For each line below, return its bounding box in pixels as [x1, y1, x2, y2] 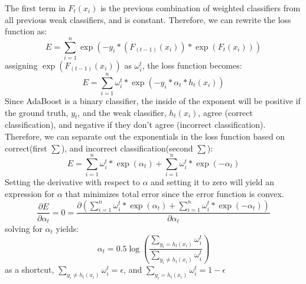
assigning [5, 59, 38, 71]
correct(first [5, 141, 47, 154]
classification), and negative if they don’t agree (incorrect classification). [5, 118, 266, 131]
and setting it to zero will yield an [151, 176, 275, 188]
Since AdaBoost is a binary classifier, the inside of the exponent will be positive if [5, 95, 301, 107]
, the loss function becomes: [142, 59, 242, 71]
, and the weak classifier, [77, 106, 167, 118]
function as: [5, 25, 47, 37]
